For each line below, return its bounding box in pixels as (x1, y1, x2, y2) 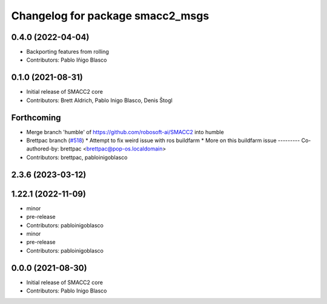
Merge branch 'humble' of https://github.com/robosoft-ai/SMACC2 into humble (26, 128, 224, 135)
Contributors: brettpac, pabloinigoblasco (26, 154, 128, 161)
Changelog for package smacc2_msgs (11, 9, 210, 22)
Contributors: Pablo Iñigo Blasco (26, 56, 107, 63)
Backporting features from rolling (26, 48, 109, 56)
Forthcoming (11, 112, 61, 123)
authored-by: (26, 145, 59, 152)
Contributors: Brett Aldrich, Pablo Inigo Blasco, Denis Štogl (26, 97, 173, 104)
